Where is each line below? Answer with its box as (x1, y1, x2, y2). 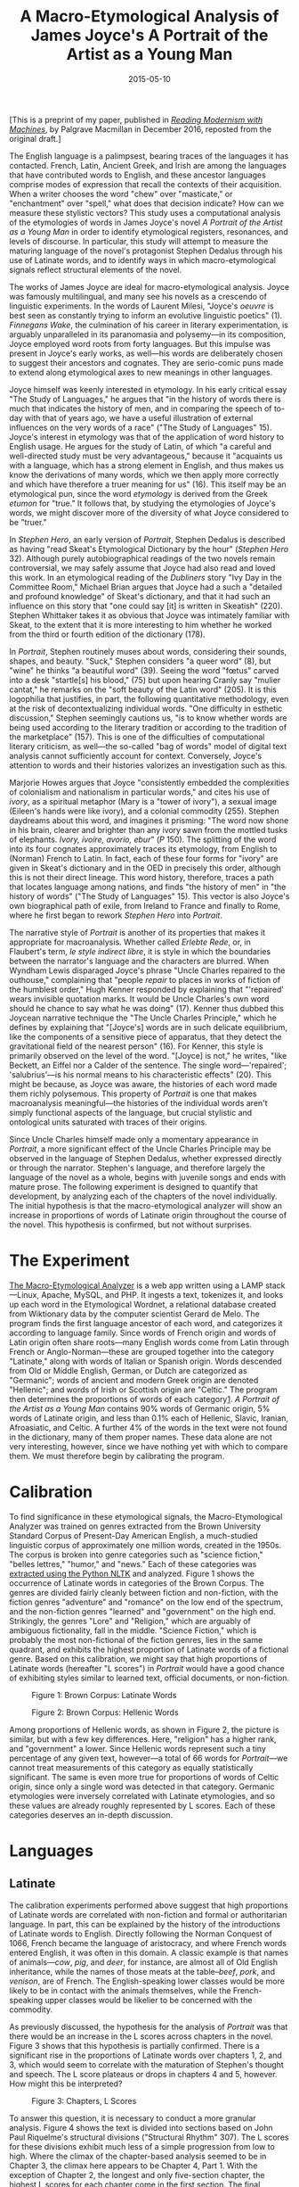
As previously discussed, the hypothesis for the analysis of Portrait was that (9, 2021, 288, 2032)
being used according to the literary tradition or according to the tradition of (9, 722, 287, 732)
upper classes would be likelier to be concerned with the (44, 1994, 253, 2005)
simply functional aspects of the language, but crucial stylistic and (9, 1107, 253, 1118)
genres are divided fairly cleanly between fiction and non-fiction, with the (9, 1587, 279, 1597)
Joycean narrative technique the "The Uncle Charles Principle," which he (9, 1012, 278, 1023)
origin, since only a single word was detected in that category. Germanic (9, 1781, 275, 1792)
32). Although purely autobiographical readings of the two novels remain (9, 553, 276, 564)
